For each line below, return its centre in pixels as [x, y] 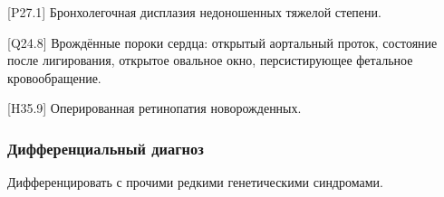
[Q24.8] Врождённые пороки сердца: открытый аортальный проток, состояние [222, 42]
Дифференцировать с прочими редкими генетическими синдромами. [195, 182]
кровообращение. [54, 77]
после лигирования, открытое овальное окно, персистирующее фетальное [210, 60]
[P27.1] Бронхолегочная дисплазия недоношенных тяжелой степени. [194, 12]
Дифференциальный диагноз [106, 148]
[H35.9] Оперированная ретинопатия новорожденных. [154, 108]
